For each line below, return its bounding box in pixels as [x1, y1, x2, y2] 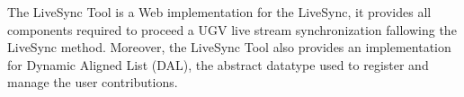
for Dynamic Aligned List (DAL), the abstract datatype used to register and [7, 55, 429, 74]
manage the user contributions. [7, 73, 178, 92]
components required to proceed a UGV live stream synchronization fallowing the [7, 20, 457, 39]
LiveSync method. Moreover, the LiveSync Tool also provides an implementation [7, 38, 451, 57]
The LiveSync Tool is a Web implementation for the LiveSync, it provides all [7, 3, 432, 21]
